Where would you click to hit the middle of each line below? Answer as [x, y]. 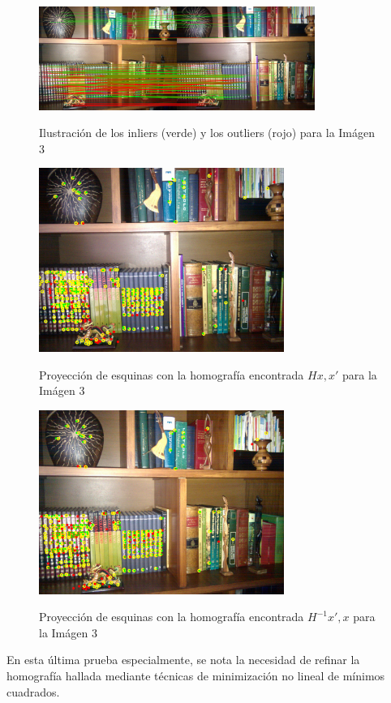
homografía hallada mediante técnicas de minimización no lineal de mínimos [196, 676]
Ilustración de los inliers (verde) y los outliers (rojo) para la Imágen [207, 133]
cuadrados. [33, 691]
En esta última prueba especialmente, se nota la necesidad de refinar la [183, 660]
